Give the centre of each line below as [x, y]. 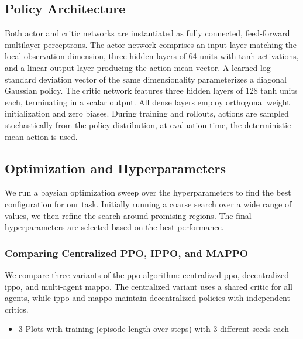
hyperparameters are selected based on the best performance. [114, 227]
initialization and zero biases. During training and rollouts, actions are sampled [147, 113]
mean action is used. [41, 136]
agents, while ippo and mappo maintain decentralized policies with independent [147, 298]
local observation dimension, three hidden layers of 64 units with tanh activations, [152, 56]
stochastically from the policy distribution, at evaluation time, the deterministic [148, 124]
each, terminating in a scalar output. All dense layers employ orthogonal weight [147, 102]
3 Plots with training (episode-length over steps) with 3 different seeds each [154, 329]
